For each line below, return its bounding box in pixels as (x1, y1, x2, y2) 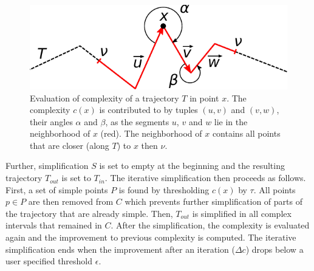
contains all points (212, 127, 281, 140)
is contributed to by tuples (99, 103, 198, 116)
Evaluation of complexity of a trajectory (30, 91, 179, 104)
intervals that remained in (5, 219, 102, 232)
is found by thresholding (118, 183, 210, 196)
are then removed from (28, 195, 114, 208)
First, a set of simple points (5, 183, 108, 196)
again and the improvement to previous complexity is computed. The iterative (5, 231, 296, 244)
